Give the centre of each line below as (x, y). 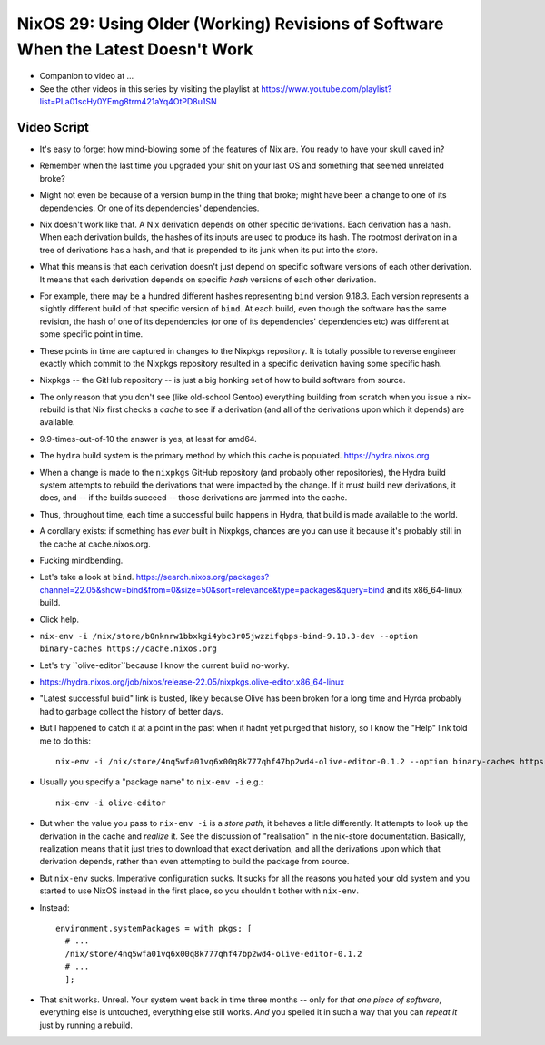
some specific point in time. (91, 334)
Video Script (53, 127)
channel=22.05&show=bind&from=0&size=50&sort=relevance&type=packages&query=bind (212, 589)
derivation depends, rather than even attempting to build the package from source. (194, 862)
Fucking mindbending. (81, 560)
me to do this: (65, 741)
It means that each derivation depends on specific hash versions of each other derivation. (208, 279)
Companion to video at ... (87, 76)
